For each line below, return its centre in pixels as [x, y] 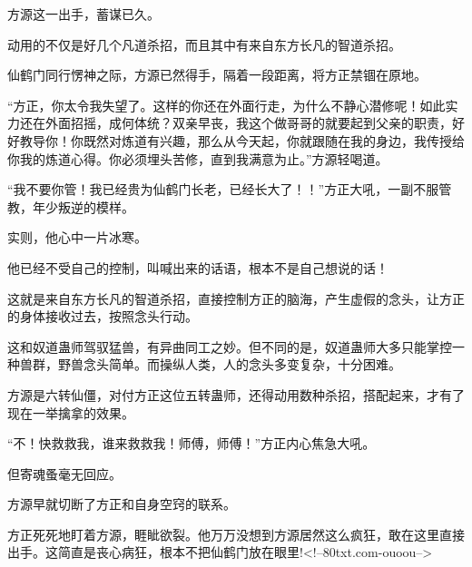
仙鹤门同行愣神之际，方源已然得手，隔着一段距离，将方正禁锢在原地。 [217, 75]
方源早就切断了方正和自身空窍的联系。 [122, 504]
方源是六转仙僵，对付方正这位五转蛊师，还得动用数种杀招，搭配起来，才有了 [236, 394]
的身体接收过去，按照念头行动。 [103, 316]
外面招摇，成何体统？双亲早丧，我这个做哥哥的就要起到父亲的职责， [248, 123]
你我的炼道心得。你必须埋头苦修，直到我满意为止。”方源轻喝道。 [198, 158]
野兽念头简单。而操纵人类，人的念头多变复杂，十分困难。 [229, 364]
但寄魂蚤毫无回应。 [64, 473]
